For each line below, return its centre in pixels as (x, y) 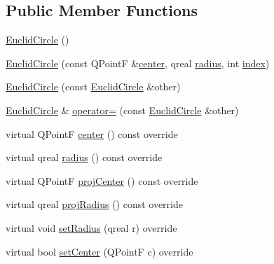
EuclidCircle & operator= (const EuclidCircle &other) (122, 110)
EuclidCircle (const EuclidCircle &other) (93, 86)
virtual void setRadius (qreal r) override (91, 227)
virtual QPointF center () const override (92, 133)
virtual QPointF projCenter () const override (102, 180)
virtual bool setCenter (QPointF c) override (100, 251)
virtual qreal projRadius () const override (94, 204)
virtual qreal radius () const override (84, 157)
